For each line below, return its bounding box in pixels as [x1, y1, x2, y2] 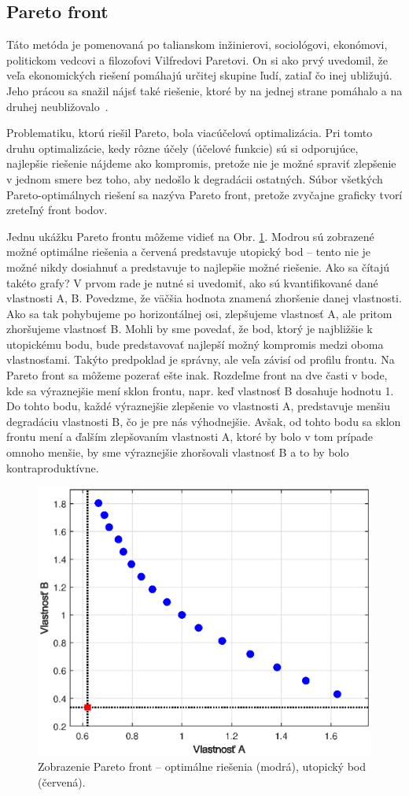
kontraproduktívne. [6, 459, 99, 476]
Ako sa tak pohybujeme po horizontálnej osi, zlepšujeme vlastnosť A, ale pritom [6, 305, 392, 321]
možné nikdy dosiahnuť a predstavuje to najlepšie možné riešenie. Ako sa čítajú [6, 258, 389, 275]
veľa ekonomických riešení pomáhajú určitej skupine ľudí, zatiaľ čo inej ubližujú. [6, 67, 392, 83]
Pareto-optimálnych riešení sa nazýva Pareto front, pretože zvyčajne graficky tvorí [6, 186, 403, 202]
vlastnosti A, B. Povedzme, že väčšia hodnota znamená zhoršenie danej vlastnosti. [6, 290, 402, 306]
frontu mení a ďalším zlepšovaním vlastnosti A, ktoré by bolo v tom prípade [6, 428, 373, 445]
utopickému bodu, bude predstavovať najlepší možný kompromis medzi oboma [6, 335, 384, 352]
